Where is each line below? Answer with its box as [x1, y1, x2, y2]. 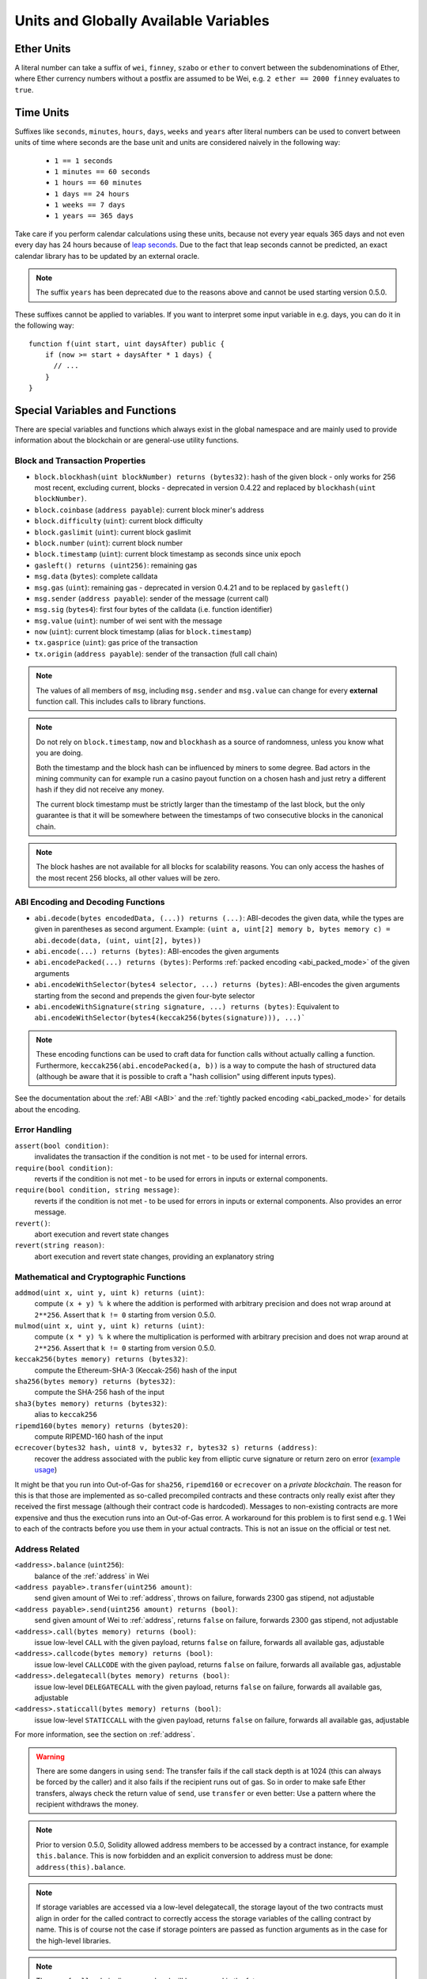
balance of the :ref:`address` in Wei [34, 1571, 149, 1581]
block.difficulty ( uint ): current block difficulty [34, 516, 203, 526]
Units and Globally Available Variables [14, 12, 270, 29]
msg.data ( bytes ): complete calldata [34, 572, 158, 581]
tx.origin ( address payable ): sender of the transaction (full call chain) [34, 649, 278, 659]
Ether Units [14, 42, 71, 55]
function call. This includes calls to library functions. [36, 697, 206, 706]
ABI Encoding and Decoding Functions [14, 897, 165, 908]
